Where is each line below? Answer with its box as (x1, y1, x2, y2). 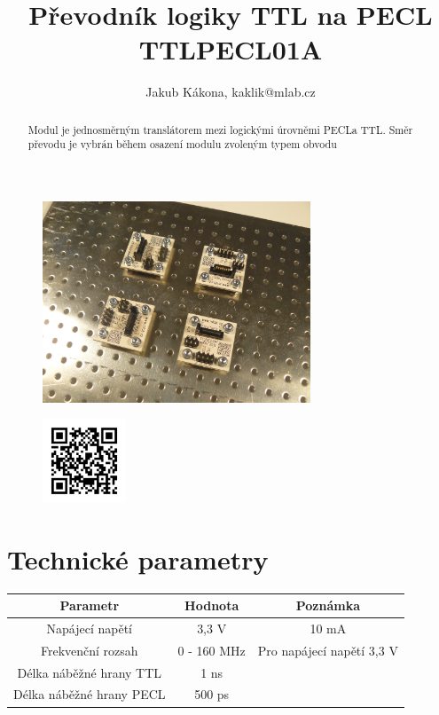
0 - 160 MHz (177, 640, 246, 659)
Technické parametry (7, 540, 269, 577)
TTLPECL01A (138, 31, 323, 67)
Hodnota (184, 596, 239, 615)
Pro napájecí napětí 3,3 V (257, 640, 398, 659)
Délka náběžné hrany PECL (13, 685, 166, 703)
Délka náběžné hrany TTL (17, 663, 162, 681)
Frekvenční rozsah (40, 640, 138, 659)
